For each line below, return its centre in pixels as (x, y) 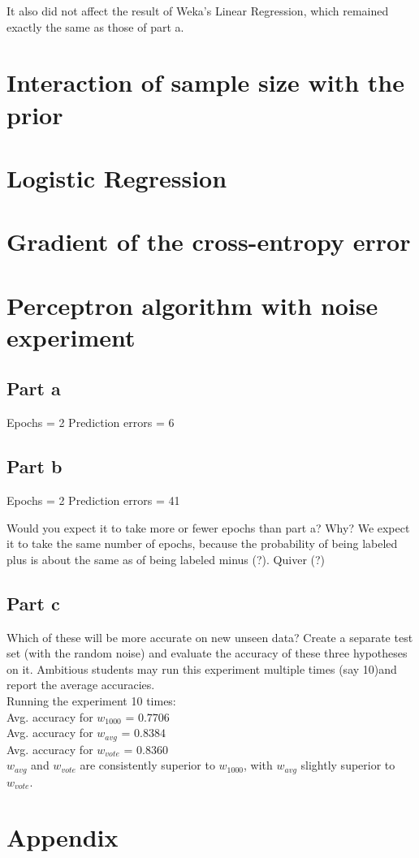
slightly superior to (348, 765)
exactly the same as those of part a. (95, 26)
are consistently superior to (147, 765)
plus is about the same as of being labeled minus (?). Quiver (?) (166, 559)
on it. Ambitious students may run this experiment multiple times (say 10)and (202, 668)
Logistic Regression (117, 177)
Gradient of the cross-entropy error (209, 241)
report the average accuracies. (81, 685)
